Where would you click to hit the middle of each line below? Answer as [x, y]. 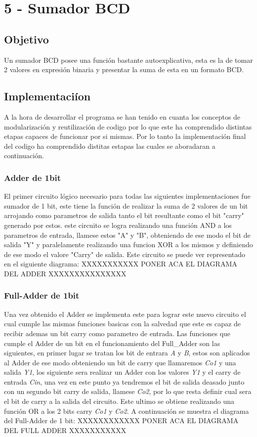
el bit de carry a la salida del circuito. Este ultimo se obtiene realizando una [119, 401]
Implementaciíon [47, 96]
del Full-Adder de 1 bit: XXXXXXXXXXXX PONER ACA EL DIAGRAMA [121, 420]
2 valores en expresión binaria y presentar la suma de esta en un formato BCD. [124, 69]
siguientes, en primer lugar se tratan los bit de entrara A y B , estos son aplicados [127, 353]
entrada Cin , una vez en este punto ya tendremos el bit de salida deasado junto [124, 381]
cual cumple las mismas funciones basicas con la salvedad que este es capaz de [122, 324]
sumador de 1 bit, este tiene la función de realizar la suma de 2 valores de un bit [126, 205]
